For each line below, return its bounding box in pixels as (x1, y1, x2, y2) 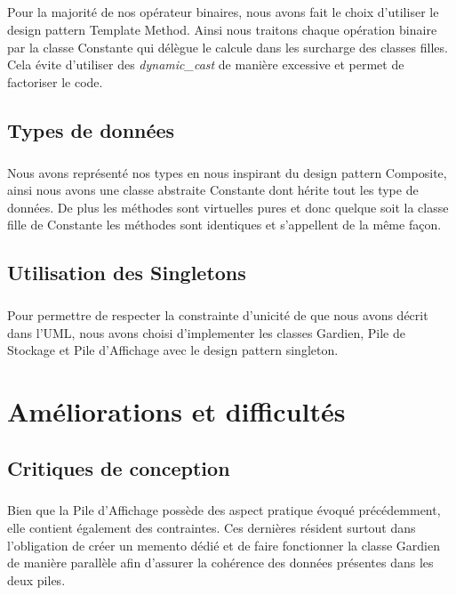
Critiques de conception (7, 454, 230, 481)
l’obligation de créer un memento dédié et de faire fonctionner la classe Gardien (7, 535, 440, 554)
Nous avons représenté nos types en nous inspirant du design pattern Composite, (7, 163, 447, 181)
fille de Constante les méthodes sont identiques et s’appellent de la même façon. (7, 215, 442, 234)
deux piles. (7, 570, 66, 589)
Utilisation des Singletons (7, 259, 246, 286)
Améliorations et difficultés (7, 393, 346, 429)
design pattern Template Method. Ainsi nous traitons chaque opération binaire (7, 20, 437, 38)
